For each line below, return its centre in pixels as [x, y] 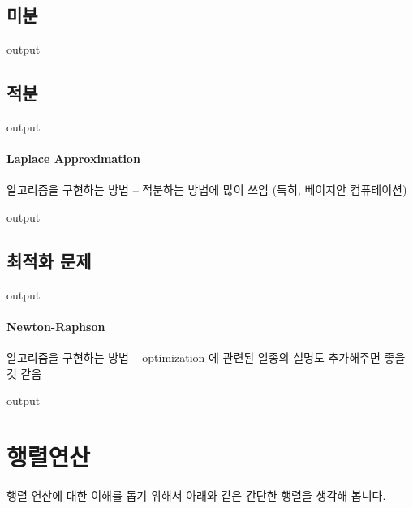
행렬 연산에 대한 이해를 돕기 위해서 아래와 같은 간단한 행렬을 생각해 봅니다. [196, 495]
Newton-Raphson [56, 326]
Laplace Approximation [73, 159]
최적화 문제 [49, 260]
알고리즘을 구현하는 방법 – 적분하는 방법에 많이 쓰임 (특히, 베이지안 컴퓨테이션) [207, 189]
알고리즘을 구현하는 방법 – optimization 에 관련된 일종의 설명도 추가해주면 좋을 [206, 357]
